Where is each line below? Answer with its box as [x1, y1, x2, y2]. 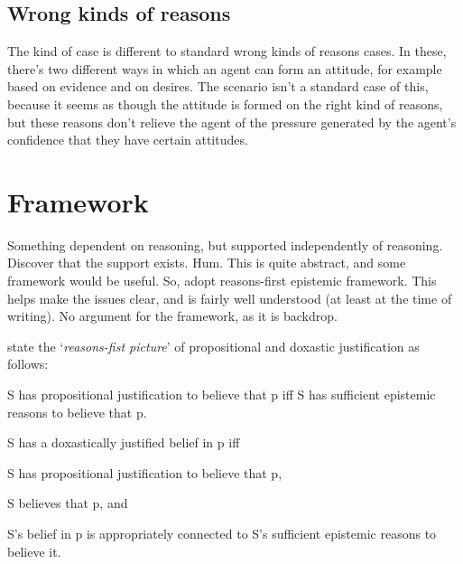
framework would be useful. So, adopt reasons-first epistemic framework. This [7, 271, 437, 290]
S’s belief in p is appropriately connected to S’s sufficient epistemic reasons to [7, 524, 437, 543]
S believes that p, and [7, 493, 128, 512]
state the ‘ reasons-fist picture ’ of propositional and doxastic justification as [7, 336, 420, 355]
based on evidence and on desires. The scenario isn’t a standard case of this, [7, 77, 429, 96]
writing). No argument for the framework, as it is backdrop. [7, 306, 338, 325]
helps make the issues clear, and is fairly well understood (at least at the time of [7, 288, 452, 307]
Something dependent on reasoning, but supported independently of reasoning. [7, 235, 443, 254]
